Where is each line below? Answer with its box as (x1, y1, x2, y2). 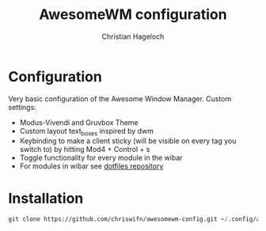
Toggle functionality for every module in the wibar (19, 153, 184, 163)
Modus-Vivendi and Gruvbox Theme (19, 117, 139, 127)
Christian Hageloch (101, 32, 165, 41)
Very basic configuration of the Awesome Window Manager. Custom (8, 93, 232, 104)
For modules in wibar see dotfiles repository (19, 161, 164, 171)
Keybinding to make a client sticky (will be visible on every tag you (19, 136, 237, 146)
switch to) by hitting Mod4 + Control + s (19, 145, 150, 154)
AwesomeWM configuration (39, 6, 227, 24)
